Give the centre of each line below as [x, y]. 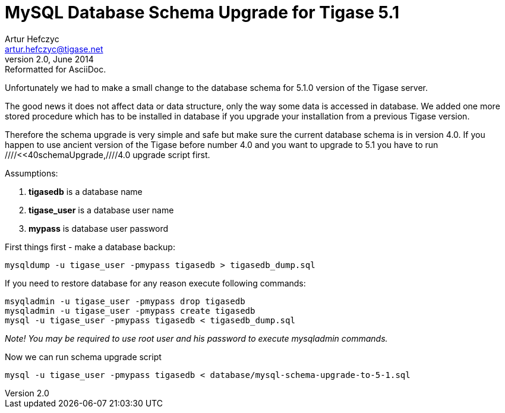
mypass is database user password [99, 228]
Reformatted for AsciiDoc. [56, 69]
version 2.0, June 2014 [49, 59]
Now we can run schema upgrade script [83, 357]
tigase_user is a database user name [101, 210]
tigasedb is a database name [86, 191]
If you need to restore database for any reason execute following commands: [155, 283]
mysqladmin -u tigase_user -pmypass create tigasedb [130, 310]
